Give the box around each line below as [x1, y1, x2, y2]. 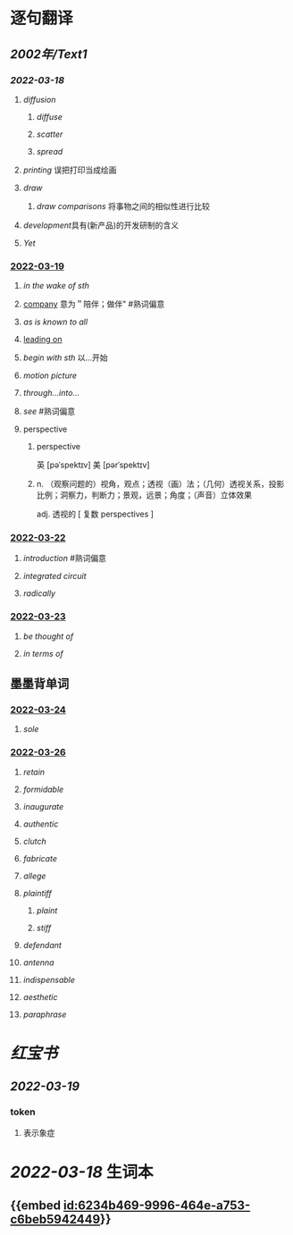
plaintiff [22, 887, 52, 898]
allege [22, 870, 46, 881]
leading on [22, 334, 63, 345]
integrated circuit [22, 571, 87, 582]
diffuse [36, 111, 63, 122]
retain [22, 766, 46, 777]
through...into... [22, 388, 80, 399]
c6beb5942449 [10, 1212, 101, 1227]
